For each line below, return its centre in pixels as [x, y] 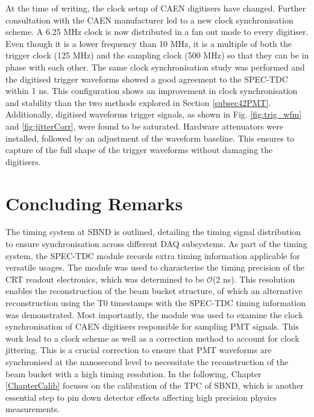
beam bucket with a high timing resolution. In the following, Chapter [133, 373]
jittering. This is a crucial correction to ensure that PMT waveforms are [139, 350]
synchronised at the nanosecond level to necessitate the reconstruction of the [147, 361]
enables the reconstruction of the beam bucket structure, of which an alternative [154, 291]
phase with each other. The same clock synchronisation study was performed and [155, 67]
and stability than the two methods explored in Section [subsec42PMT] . [138, 102]
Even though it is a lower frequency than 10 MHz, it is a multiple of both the [149, 43]
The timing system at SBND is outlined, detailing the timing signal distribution [153, 232]
